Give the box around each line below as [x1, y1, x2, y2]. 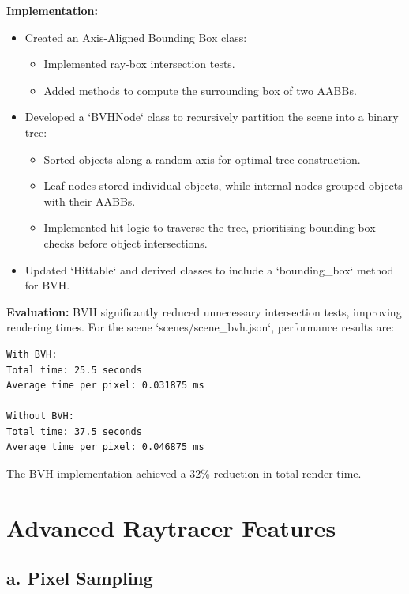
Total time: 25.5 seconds [6, 364, 142, 376]
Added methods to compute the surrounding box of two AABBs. [43, 81, 357, 98]
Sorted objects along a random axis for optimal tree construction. [43, 150, 361, 167]
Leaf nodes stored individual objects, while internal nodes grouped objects [43, 177, 403, 194]
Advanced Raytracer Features [6, 511, 336, 543]
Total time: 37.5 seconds [6, 426, 142, 437]
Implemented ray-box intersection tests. [43, 55, 235, 72]
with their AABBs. [43, 192, 136, 209]
